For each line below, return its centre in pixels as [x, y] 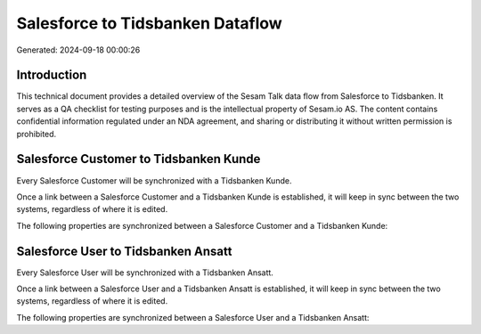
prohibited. [37, 134]
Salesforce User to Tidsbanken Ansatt [124, 251]
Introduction [52, 75]
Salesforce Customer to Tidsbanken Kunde [139, 159]
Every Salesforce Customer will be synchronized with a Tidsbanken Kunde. [154, 180]
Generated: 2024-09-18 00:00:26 [78, 50]
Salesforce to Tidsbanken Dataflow [149, 23]
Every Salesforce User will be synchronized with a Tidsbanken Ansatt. [145, 273]
